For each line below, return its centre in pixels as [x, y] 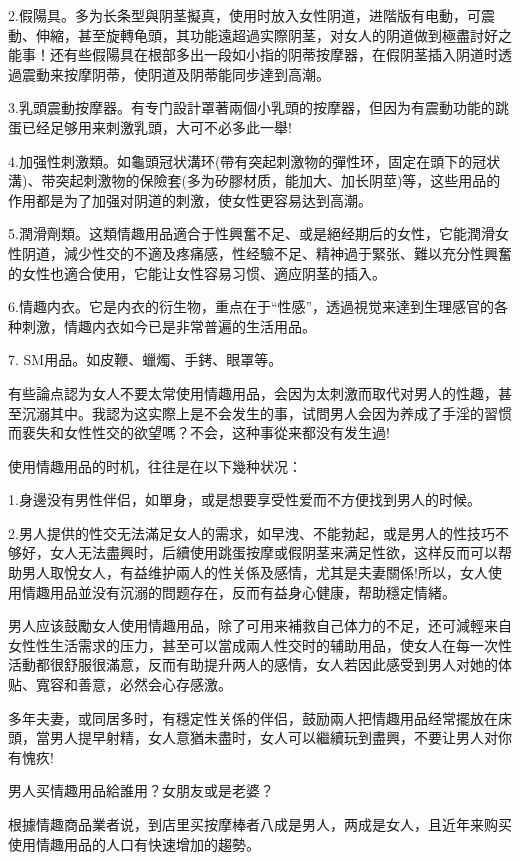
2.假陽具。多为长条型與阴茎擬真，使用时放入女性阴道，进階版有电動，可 [244, 15]
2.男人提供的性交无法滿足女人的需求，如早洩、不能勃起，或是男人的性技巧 [251, 532]
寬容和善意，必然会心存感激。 [133, 684]
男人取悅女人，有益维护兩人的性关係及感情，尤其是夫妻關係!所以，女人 [254, 572]
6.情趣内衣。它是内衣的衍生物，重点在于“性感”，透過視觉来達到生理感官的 [251, 306]
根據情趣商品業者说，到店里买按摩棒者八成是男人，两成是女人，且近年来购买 [260, 824]
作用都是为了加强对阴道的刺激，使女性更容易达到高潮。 [190, 199]
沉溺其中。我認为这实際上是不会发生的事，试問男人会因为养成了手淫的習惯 [266, 412]
